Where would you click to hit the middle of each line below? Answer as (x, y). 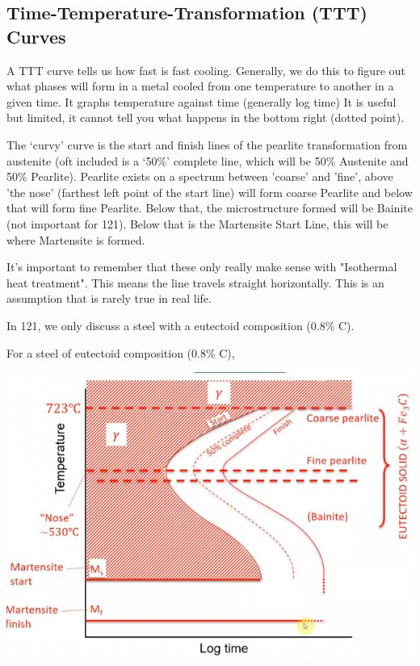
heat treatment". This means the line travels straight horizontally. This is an (195, 282)
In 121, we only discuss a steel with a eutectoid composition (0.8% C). (181, 325)
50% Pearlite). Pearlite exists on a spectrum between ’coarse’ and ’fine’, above (200, 176)
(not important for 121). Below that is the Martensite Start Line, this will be (197, 223)
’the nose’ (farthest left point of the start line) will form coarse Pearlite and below (210, 192)
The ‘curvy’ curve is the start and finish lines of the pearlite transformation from (207, 144)
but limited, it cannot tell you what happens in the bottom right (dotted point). (206, 117)
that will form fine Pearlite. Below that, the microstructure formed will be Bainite (210, 208)
